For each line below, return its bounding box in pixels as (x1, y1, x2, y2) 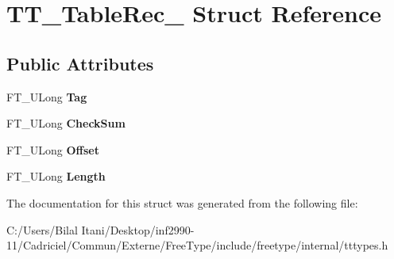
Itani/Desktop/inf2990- (81, 221, 195, 238)
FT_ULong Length (6, 168, 106, 185)
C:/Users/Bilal (6, 221, 78, 238)
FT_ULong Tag (6, 88, 87, 105)
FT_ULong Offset (6, 141, 99, 158)
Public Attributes (6, 51, 154, 75)
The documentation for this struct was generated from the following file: (6, 194, 358, 211)
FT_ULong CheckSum (6, 115, 126, 131)
